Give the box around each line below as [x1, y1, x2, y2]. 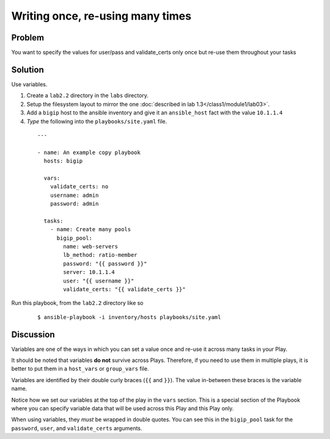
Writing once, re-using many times [11, 9, 192, 23]
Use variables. [11, 80, 48, 88]
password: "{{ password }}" [63, 260, 147, 267]
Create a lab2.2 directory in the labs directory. [26, 92, 149, 99]
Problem [11, 32, 45, 43]
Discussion [11, 329, 55, 339]
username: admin [50, 191, 99, 199]
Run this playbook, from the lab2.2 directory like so [11, 300, 144, 307]
